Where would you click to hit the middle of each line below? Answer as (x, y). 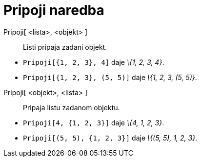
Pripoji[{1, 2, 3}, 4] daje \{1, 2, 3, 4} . (94, 62)
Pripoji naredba (54, 10)
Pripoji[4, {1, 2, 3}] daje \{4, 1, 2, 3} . (94, 122)
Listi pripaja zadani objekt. (65, 47)
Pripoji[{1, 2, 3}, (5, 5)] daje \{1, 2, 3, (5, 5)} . (110, 77)
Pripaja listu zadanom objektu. (71, 107)
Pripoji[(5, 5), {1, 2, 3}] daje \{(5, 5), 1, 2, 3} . (110, 138)
